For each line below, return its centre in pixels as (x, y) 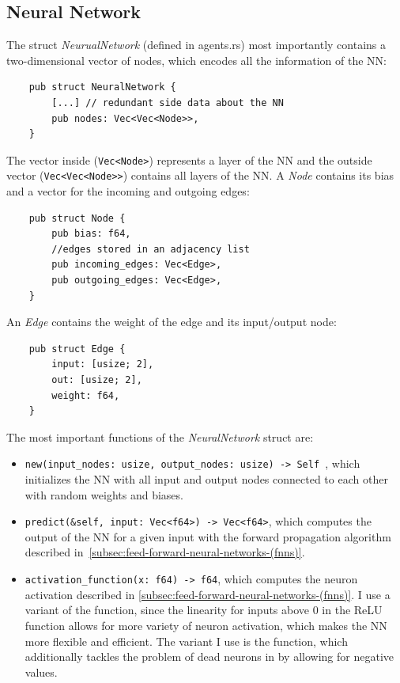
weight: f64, (86, 395)
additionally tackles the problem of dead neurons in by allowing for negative (209, 656)
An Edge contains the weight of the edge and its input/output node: (172, 322)
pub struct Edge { (77, 349)
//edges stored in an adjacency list (151, 249)
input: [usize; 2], (103, 364)
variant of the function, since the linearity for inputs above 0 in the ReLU (204, 610)
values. (41, 672)
